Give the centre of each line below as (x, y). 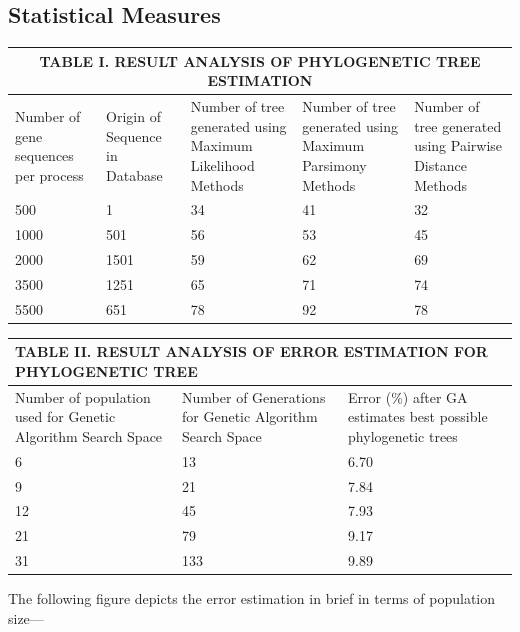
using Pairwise (458, 145)
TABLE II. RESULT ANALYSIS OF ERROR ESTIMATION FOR (251, 351)
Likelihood (222, 164)
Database (134, 174)
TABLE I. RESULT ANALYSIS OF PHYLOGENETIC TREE (260, 60)
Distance (440, 164)
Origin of (133, 115)
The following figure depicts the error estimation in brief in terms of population (252, 598)
